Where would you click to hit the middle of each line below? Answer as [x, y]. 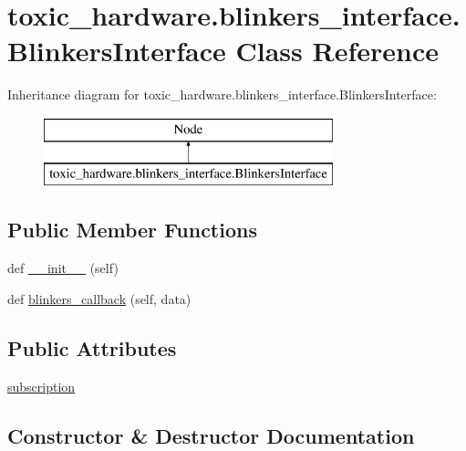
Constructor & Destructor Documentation [211, 435]
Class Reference [337, 51]
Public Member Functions [132, 230]
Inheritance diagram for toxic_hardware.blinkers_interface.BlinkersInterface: [222, 94]
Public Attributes [92, 347]
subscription [41, 386]
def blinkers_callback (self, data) [99, 298]
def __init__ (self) [63, 268]
